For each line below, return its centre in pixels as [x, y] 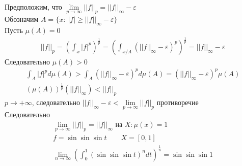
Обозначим [22, 19]
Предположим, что [33, 7]
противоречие [178, 102]
